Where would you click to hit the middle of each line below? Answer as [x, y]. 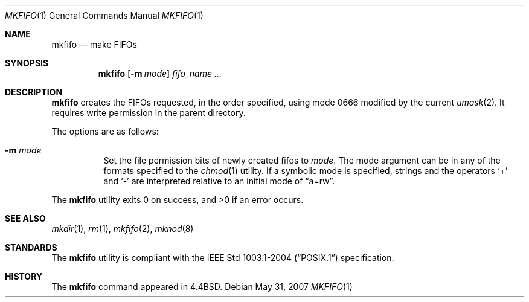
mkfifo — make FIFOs [94, 44]
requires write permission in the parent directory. [149, 113]
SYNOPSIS [27, 63]
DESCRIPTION [34, 92]
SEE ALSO [25, 218]
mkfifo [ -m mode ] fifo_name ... [160, 73]
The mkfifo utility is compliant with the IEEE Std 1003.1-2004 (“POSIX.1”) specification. [223, 258]
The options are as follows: [105, 131]
